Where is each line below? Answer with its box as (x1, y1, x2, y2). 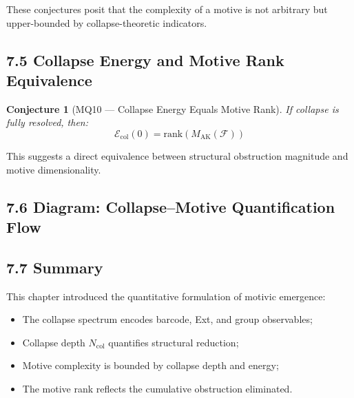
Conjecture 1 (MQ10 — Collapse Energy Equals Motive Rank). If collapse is (6, 101, 339, 116)
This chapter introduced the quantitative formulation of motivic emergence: (6, 289, 326, 303)
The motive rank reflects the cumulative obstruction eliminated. (22, 381, 293, 395)
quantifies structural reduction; (108, 335, 239, 349)
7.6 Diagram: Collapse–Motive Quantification (6, 196, 335, 217)
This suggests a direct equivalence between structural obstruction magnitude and (6, 148, 348, 163)
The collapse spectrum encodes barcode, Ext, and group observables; (22, 312, 313, 326)
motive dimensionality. (6, 162, 101, 176)
